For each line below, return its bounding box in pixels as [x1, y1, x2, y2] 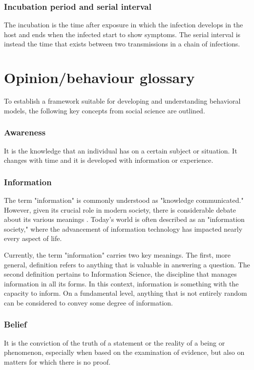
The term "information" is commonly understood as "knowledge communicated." [4, 195, 244, 205]
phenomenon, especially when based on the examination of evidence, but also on [4, 347, 245, 357]
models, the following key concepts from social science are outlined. [4, 105, 205, 115]
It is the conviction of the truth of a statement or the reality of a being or [4, 337, 225, 348]
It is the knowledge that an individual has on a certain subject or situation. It [4, 145, 237, 155]
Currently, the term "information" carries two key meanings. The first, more [4, 249, 231, 260]
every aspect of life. [4, 233, 62, 243]
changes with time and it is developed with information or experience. [4, 155, 213, 165]
